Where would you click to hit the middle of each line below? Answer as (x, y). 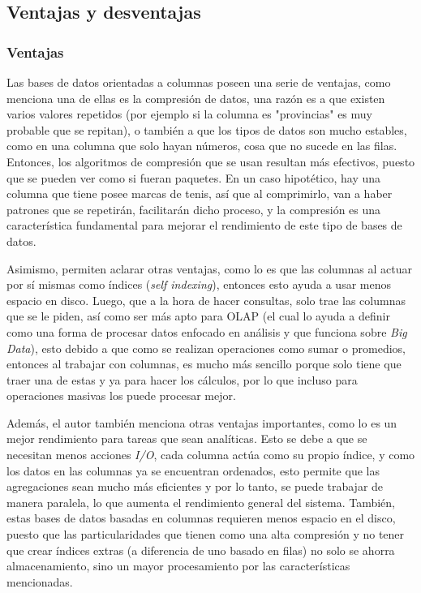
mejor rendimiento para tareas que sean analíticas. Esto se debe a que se (187, 438)
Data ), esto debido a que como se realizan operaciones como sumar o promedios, (206, 348)
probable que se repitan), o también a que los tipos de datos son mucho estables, (207, 129)
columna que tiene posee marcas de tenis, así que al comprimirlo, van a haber (200, 193)
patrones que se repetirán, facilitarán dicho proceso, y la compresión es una (194, 209)
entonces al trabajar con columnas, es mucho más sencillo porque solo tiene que (204, 364)
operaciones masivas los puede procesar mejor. (121, 395)
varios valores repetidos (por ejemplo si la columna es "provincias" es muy (189, 114)
